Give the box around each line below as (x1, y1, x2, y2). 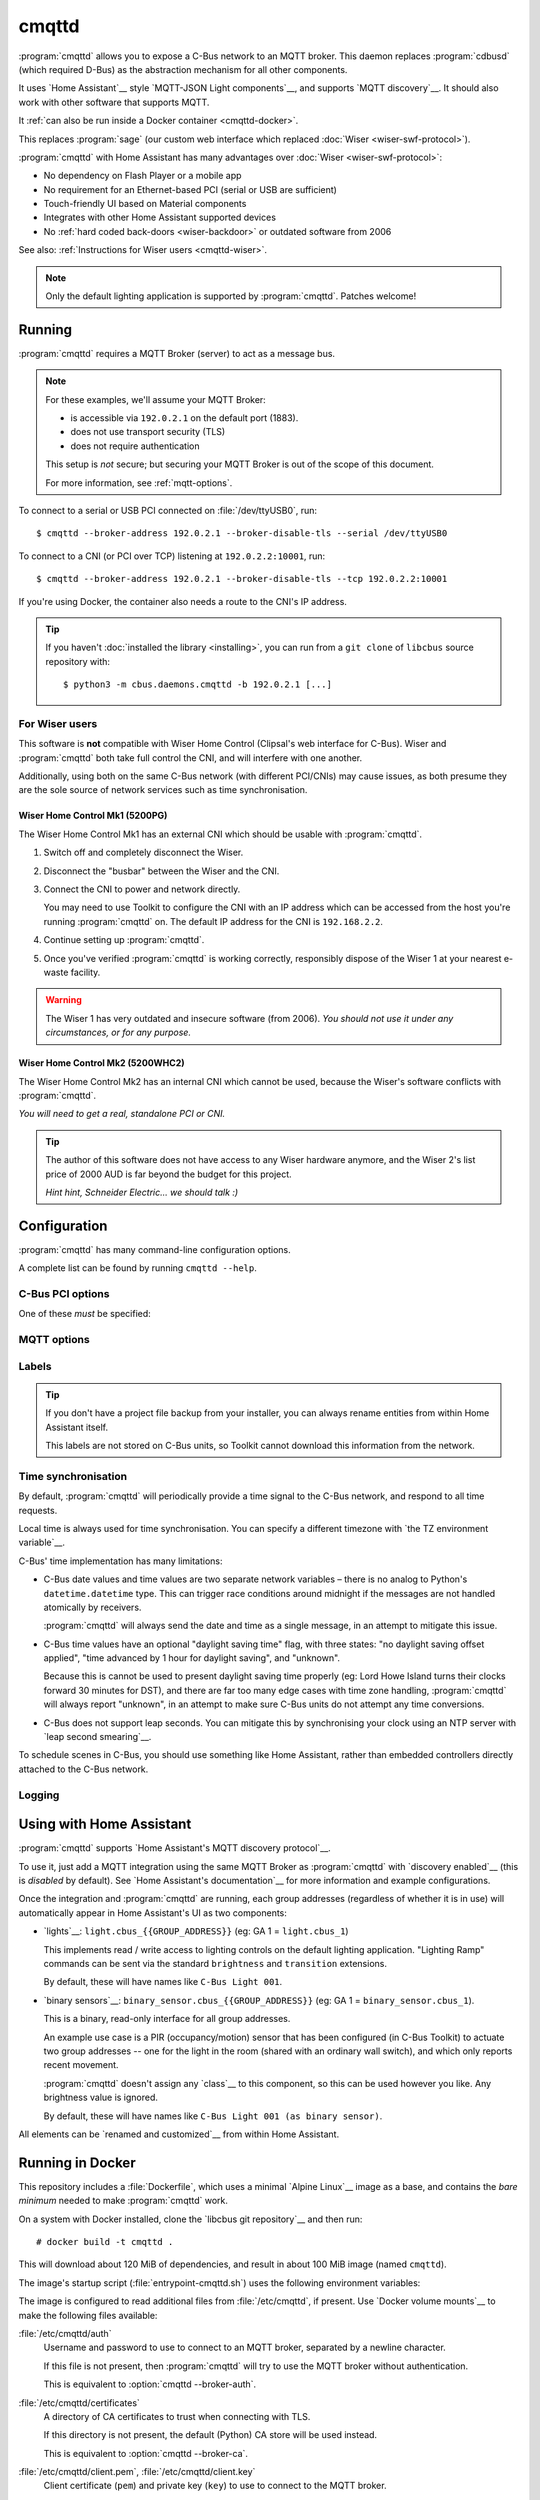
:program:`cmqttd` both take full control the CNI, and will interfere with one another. (18, 751, 363, 764)
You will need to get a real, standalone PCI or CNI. (18, 1108, 226, 1120)
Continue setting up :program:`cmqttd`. (43, 934, 205, 946)
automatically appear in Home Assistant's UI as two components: (18, 1906, 287, 1919)
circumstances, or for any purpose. (45, 1026, 192, 1039)
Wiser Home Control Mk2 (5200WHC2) (18, 1057, 185, 1069)
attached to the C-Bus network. (18, 1763, 149, 1775)
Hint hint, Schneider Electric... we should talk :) (45, 1186, 239, 1198)
